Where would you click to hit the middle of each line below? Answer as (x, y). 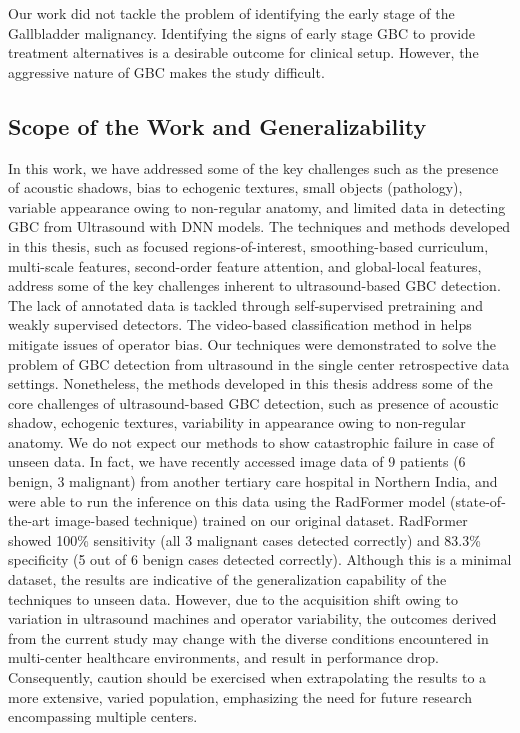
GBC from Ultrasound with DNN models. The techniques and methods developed (259, 226)
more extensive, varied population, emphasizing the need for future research (240, 696)
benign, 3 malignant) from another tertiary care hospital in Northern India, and (253, 481)
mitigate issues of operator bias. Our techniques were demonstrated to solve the (252, 343)
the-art (29, 520)
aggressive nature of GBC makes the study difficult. (166, 71)
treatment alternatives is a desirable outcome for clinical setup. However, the (243, 52)
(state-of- (478, 500)
